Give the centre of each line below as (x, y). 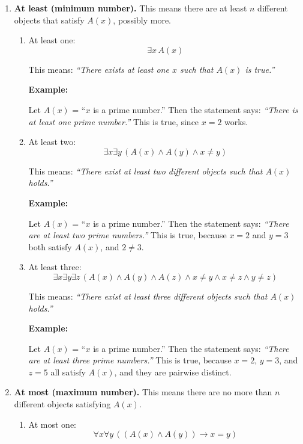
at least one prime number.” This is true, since (114, 121)
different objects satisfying (62, 404)
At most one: (52, 424)
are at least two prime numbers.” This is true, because (127, 235)
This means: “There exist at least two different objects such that (145, 171)
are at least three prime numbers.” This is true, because (130, 360)
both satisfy (50, 246)
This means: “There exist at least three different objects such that (148, 296)
